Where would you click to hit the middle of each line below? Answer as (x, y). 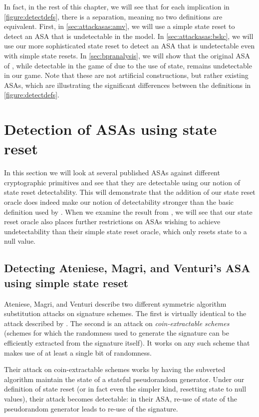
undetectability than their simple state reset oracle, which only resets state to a (126, 231)
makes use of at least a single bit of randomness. (78, 352)
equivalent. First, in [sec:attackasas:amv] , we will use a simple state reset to (120, 26)
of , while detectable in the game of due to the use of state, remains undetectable (128, 65)
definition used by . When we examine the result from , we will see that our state (128, 211)
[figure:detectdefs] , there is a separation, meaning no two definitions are (113, 16)
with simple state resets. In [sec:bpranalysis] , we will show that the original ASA (127, 55)
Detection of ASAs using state (111, 129)
